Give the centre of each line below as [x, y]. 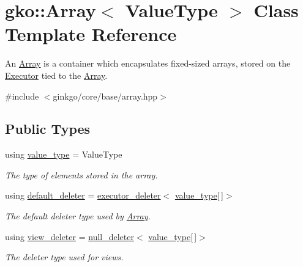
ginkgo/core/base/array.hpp [105, 96]
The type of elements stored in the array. [81, 174]
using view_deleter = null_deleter [69, 236]
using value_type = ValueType [64, 154]
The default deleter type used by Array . [78, 216]
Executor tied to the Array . [56, 75]
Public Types [48, 129]
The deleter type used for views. [64, 257]
